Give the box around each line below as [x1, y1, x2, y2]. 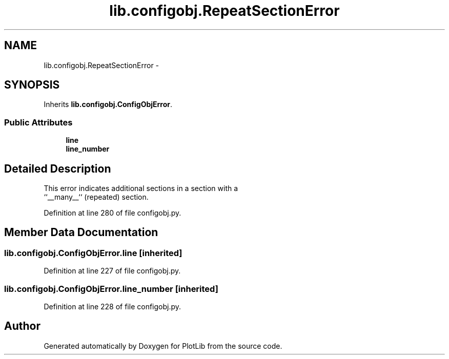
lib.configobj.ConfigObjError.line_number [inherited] [4, 283, 218, 294]
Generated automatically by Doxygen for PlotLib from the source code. [44, 341, 282, 350]
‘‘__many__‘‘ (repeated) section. [44, 193, 149, 202]
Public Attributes [4, 117, 73, 128]
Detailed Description [4, 162, 111, 175]
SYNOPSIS [4, 78, 60, 92]
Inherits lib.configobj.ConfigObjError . [44, 100, 173, 109]
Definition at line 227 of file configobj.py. [44, 266, 181, 276]
